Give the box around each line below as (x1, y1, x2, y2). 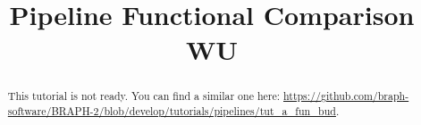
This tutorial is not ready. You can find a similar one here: (7, 88, 281, 104)
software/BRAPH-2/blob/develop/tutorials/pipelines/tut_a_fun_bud (7, 104, 336, 119)
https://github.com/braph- (282, 88, 409, 104)
